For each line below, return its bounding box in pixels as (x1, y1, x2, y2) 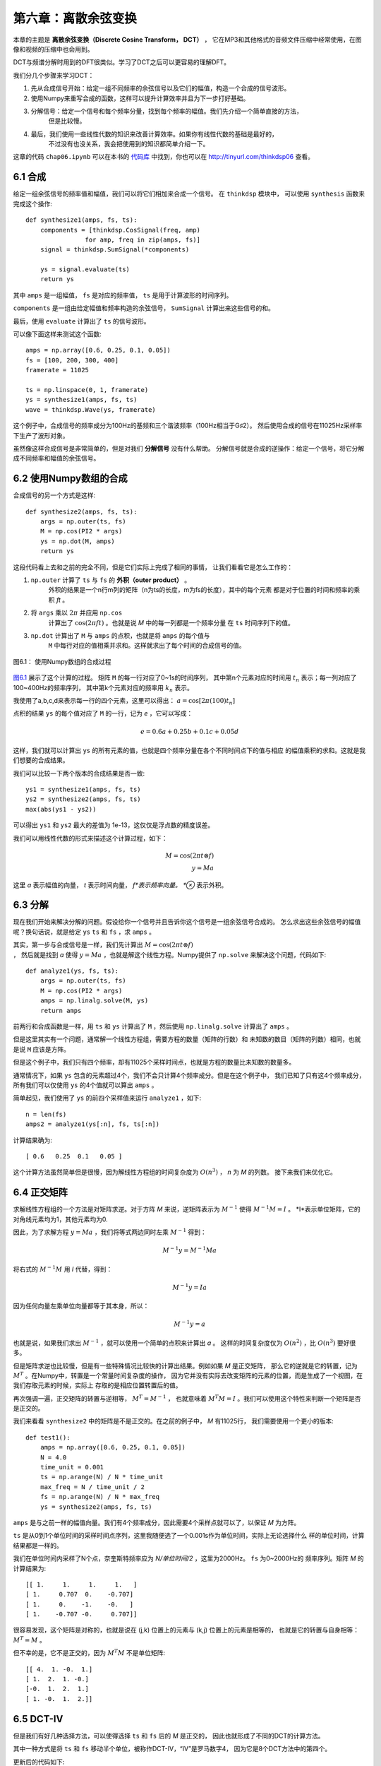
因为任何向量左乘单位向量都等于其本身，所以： (13, 1302, 150, 1310)
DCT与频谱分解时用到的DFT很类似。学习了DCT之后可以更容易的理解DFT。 (13, 58, 231, 66)
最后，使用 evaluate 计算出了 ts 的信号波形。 (13, 316, 151, 325)
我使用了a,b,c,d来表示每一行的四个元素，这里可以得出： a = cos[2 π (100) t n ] (13, 696, 236, 706)
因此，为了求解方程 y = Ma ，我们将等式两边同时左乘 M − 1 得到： (13, 1227, 207, 1236)
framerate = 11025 (25, 366, 90, 374)
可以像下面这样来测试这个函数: (13, 330, 102, 338)
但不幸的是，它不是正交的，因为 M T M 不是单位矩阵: (13, 1648, 166, 1657)
